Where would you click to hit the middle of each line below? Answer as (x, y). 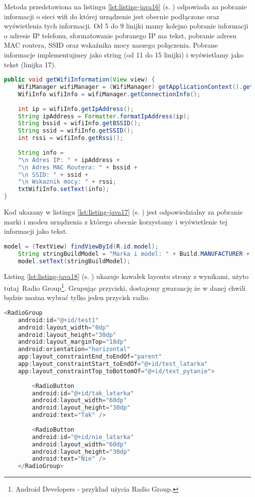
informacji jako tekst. (36, 231)
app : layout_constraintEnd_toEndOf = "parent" (90, 357)
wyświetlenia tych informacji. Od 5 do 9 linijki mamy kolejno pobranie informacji (126, 26)
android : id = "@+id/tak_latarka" (83, 393)
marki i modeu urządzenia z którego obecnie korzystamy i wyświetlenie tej (116, 221)
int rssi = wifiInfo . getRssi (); (71, 138)
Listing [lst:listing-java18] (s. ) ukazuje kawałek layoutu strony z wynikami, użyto (126, 276)
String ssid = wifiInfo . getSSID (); (76, 131)
